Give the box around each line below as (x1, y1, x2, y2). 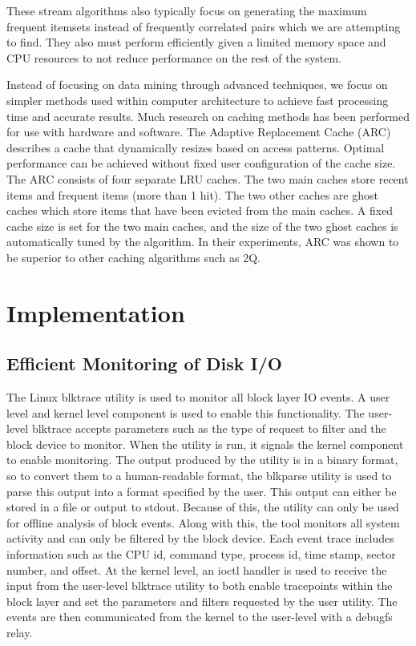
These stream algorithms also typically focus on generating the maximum (6, 2, 367, 18)
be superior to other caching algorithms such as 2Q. (6, 248, 261, 265)
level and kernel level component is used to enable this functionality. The (6, 404, 365, 421)
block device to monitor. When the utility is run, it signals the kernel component (6, 435, 404, 452)
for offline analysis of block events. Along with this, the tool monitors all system (6, 514, 400, 531)
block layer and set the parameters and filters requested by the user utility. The (6, 592, 398, 609)
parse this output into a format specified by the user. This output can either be (6, 482, 397, 499)
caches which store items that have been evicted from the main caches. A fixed (6, 202, 394, 219)
